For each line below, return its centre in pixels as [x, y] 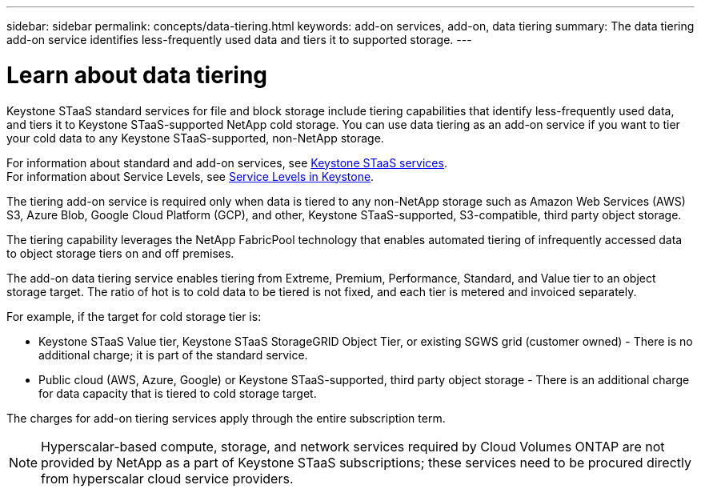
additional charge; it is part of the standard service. [173, 355]
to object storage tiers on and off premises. [120, 253]
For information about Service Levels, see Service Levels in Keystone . [190, 176]
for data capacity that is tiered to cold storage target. [178, 393]
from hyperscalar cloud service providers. [167, 478]
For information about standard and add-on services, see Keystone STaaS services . [227, 162]
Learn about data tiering [137, 75]
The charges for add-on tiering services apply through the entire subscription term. [226, 418]
